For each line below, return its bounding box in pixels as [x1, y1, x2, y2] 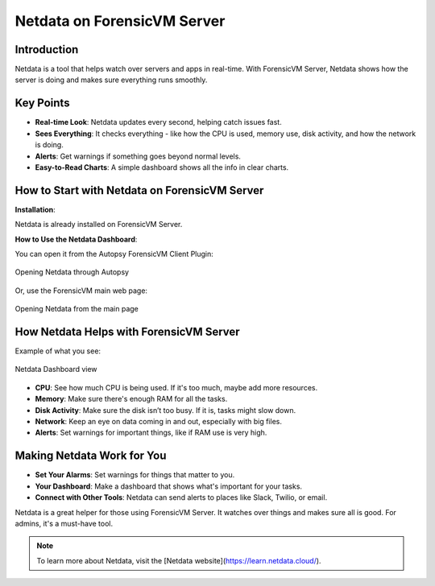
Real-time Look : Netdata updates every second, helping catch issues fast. [35, 118, 282, 127]
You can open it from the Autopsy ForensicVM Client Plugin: [14, 250, 213, 258]
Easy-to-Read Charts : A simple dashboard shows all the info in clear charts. [35, 162, 289, 172]
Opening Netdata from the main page [14, 304, 139, 314]
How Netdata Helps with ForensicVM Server [14, 324, 241, 338]
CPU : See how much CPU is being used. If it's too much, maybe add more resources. [35, 382, 318, 392]
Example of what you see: [14, 346, 101, 356]
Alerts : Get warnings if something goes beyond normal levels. [35, 151, 242, 161]
